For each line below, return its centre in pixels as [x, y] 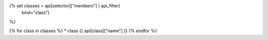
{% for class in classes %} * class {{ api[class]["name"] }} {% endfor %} [83, 31]
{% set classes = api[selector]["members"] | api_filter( [65, 6]
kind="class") [35, 13]
